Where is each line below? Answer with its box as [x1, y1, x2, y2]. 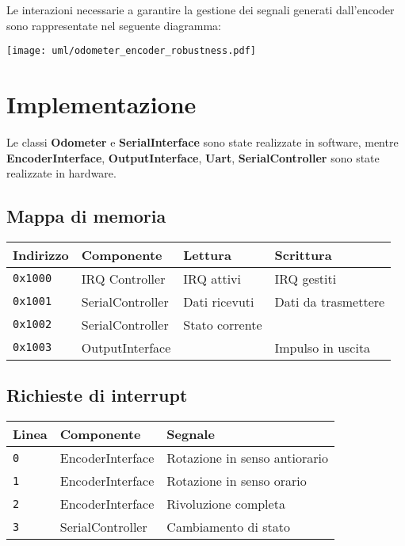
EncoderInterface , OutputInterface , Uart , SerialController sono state [6, 149, 380, 166]
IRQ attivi [183, 269, 241, 288]
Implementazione [6, 88, 197, 120]
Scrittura [274, 245, 332, 264]
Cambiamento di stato [166, 517, 290, 536]
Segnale [166, 425, 215, 444]
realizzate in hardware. [6, 165, 117, 181]
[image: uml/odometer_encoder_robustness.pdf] [6, 45, 256, 57]
